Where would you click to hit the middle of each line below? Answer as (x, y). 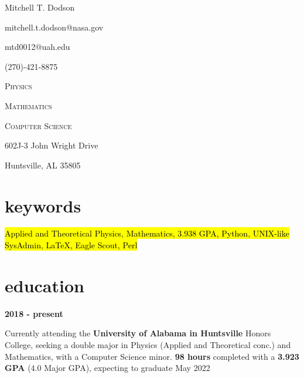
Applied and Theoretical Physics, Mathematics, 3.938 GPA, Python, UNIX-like (147, 233)
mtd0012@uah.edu (37, 47)
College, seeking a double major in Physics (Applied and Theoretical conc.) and (148, 344)
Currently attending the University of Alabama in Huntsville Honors (138, 333)
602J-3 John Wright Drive (52, 145)
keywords (43, 205)
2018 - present (34, 313)
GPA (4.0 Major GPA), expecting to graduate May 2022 (107, 368)
